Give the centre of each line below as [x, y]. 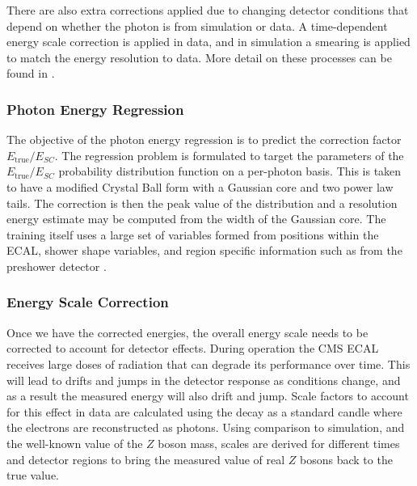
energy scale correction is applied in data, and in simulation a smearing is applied [208, 42]
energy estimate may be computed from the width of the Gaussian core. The [196, 219]
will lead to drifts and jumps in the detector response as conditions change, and [204, 380]
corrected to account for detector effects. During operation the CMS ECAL [193, 348]
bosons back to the [346, 459]
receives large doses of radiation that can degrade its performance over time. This [208, 363]
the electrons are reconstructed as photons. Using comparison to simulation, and [206, 427]
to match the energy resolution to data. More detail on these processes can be [199, 57]
